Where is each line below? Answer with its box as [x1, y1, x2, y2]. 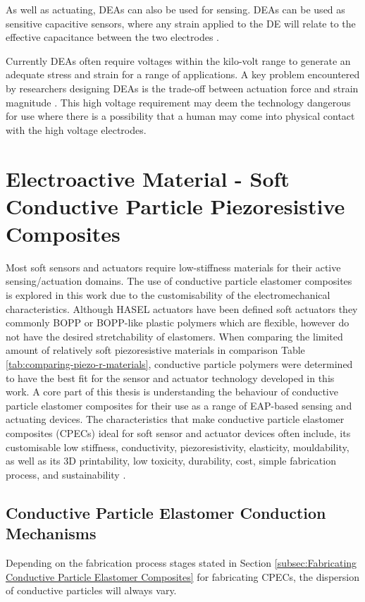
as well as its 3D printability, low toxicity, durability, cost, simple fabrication [6, 453, 336, 468]
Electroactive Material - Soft [6, 164, 290, 192]
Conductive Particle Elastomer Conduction [6, 501, 326, 523]
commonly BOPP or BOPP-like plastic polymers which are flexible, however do [6, 315, 349, 330]
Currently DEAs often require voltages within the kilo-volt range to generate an [6, 53, 351, 68]
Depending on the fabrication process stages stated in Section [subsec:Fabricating [6, 555, 357, 570]
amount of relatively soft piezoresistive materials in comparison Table [6, 343, 305, 357]
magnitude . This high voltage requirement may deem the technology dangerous [6, 94, 351, 109]
